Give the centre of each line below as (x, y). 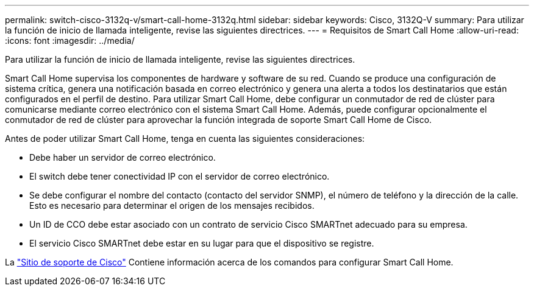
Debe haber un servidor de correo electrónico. (123, 157)
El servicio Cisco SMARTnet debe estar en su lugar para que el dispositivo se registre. (202, 243)
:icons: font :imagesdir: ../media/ (70, 40)
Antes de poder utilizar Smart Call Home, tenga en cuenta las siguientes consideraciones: (185, 138)
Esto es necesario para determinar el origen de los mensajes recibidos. (172, 205)
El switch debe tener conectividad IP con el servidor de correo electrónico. (180, 176)
